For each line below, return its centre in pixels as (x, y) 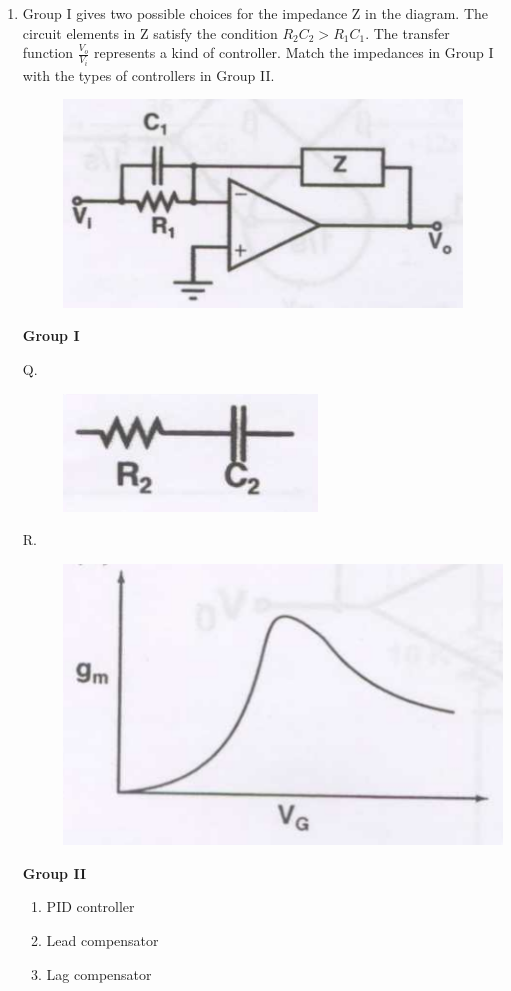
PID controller (90, 906)
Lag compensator (99, 973)
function (47, 52)
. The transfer (407, 32)
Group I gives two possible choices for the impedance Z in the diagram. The (255, 13)
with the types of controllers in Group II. (148, 74)
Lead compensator (102, 939)
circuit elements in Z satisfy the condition (150, 32)
